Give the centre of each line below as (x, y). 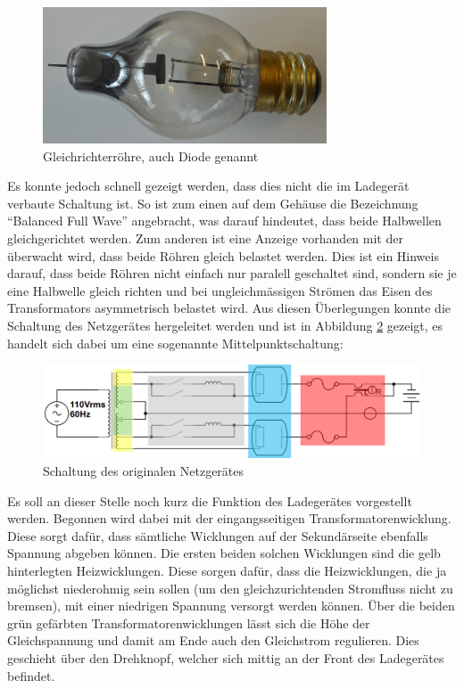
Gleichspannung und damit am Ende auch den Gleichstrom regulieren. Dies (213, 640)
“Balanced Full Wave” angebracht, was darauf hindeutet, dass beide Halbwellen (224, 221)
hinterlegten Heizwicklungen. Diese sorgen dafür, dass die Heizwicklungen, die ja (227, 570)
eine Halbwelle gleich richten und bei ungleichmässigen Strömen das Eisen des (220, 290)
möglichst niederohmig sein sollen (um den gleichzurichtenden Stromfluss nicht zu (230, 588)
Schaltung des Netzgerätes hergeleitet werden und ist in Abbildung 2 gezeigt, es (225, 326)
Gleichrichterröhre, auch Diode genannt (151, 156)
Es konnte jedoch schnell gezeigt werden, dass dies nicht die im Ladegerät (208, 186)
